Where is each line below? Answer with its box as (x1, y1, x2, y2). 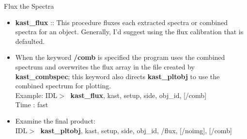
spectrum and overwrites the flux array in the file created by (15, 61, 195, 71)
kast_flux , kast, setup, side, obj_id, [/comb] (70, 90, 207, 100)
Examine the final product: (15, 115, 95, 125)
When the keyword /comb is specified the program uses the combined (15, 52, 225, 62)
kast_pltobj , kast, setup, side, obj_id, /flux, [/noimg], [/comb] (40, 125, 232, 135)
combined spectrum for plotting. (15, 81, 111, 91)
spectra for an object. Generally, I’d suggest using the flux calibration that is (15, 27, 244, 37)
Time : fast (15, 99, 48, 110)
